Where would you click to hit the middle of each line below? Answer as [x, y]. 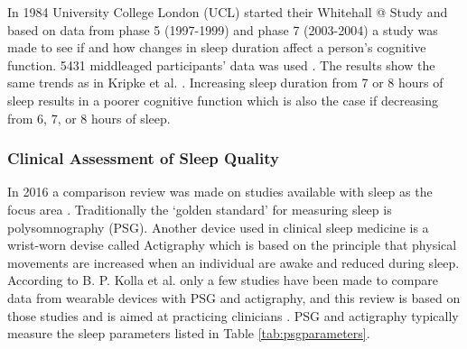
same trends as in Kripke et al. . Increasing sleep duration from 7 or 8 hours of [225, 83]
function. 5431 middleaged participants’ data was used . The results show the [221, 64]
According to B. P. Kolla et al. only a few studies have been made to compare [223, 280]
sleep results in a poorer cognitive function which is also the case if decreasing [223, 100]
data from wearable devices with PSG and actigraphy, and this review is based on [234, 297]
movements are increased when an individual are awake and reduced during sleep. [233, 262]
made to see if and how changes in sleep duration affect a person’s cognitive [217, 47]
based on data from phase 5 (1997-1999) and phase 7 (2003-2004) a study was [223, 29]
